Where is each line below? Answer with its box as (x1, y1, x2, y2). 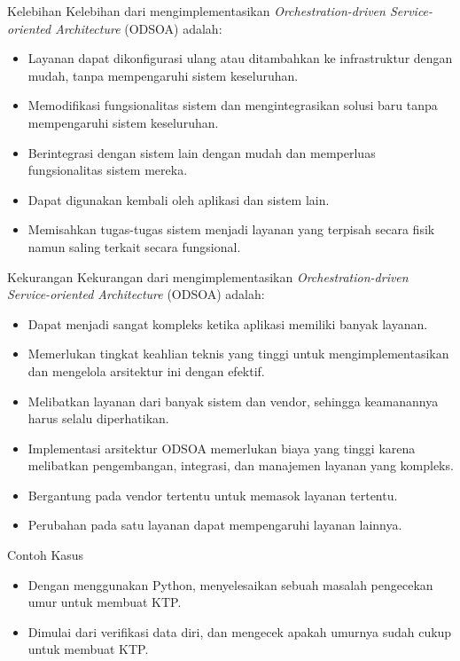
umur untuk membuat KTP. (27, 593, 182, 611)
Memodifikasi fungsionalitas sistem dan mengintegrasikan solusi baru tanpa (27, 96, 438, 114)
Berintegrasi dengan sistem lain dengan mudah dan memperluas (27, 143, 376, 161)
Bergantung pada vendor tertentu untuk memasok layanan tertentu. (27, 485, 398, 504)
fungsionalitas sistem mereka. (27, 161, 188, 179)
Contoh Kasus (7, 546, 84, 564)
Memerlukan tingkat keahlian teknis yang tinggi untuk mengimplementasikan (27, 344, 449, 363)
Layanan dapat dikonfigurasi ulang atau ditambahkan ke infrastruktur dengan (27, 49, 453, 67)
